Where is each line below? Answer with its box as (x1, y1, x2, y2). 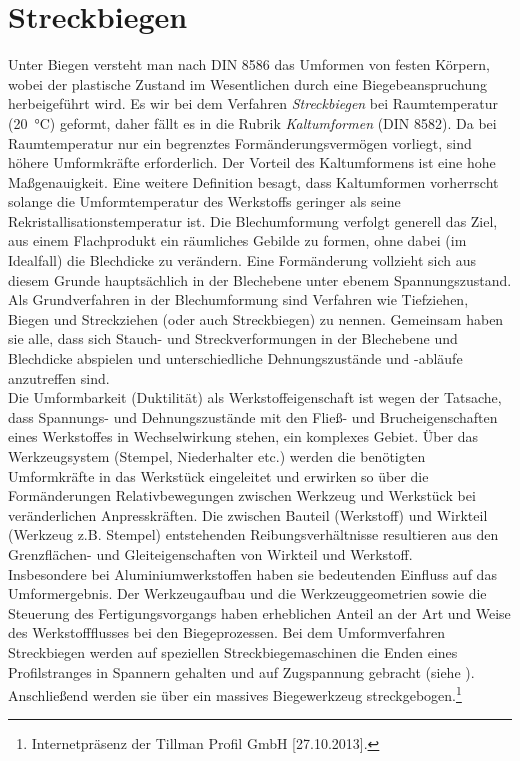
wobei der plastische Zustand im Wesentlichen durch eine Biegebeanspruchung (8, 73, 488, 94)
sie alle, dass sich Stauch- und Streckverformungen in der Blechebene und (8, 328, 458, 349)
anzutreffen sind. (8, 367, 110, 388)
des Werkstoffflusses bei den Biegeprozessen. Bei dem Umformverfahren (8, 622, 446, 643)
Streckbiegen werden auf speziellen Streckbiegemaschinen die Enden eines (8, 641, 458, 662)
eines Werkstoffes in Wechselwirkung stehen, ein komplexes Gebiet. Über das (8, 426, 479, 447)
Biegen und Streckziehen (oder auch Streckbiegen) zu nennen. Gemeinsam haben (8, 308, 504, 329)
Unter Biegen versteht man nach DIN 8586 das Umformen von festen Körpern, (8, 54, 490, 75)
